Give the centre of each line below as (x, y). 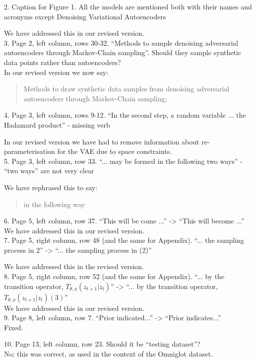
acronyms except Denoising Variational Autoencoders (85, 16)
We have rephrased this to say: (51, 187)
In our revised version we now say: (56, 72)
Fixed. (14, 327)
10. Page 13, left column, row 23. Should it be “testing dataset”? (102, 344)
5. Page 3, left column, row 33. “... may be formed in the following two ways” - (123, 161)
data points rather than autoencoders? (63, 62)
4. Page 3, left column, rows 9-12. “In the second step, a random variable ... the (125, 115)
